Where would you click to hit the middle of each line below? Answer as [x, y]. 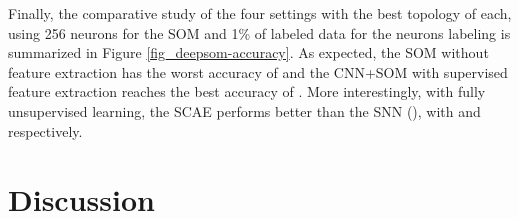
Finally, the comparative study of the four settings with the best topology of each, [260, 13]
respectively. [45, 130]
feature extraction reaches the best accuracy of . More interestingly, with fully [247, 91]
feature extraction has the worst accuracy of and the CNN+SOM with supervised [258, 71]
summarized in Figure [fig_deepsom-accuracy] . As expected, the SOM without [248, 52]
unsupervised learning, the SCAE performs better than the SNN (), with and [244, 110]
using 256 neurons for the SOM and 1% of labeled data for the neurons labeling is [259, 32]
